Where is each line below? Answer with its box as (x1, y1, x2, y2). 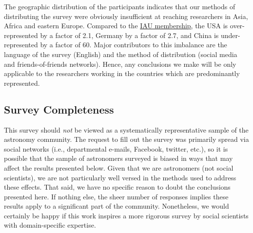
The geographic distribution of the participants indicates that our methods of (4, 1, 235, 11)
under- (220, 30, 240, 40)
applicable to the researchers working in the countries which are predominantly (4, 68, 240, 78)
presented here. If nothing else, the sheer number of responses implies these (4, 191, 229, 201)
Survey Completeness (4, 101, 114, 116)
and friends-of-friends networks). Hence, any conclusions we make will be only (4, 58, 236, 69)
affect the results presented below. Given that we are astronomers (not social (4, 162, 234, 173)
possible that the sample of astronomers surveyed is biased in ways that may (4, 153, 233, 163)
